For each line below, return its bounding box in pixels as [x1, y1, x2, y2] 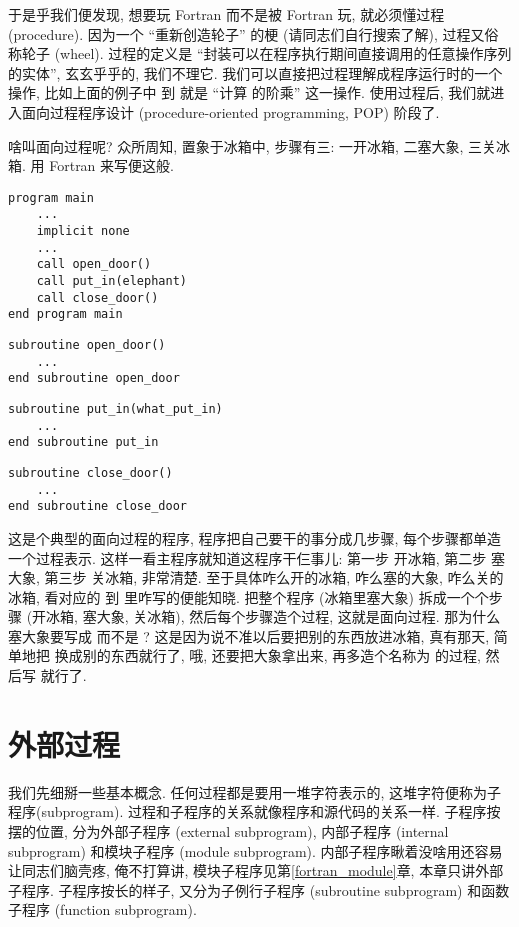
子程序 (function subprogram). [8, 899, 197, 920]
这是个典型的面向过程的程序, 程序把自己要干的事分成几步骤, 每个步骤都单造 [8, 527, 502, 548]
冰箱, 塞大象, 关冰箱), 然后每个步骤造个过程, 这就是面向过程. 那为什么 [46, 606, 501, 627]
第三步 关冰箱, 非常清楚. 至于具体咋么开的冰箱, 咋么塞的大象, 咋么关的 [44, 567, 504, 588]
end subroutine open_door [8, 371, 180, 386]
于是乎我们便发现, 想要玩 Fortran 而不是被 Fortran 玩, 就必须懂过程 [8, 4, 445, 24]
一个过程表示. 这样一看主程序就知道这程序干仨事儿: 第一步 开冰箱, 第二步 [8, 547, 487, 568]
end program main [8, 307, 123, 322]
